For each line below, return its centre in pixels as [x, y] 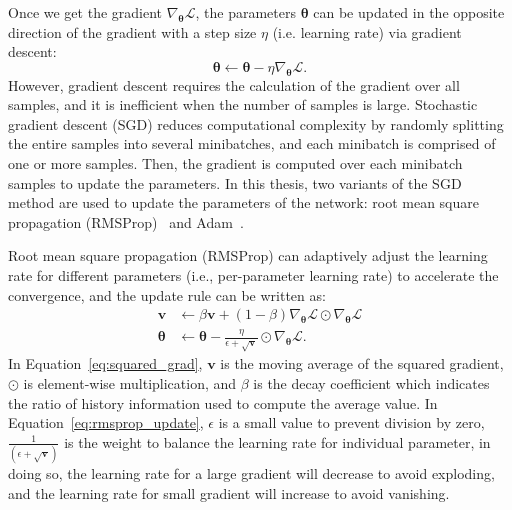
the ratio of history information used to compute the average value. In [223, 402]
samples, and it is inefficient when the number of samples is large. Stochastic [243, 104]
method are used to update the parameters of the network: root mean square [244, 202]
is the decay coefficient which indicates [371, 383]
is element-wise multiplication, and [130, 383]
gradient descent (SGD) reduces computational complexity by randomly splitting [256, 123]
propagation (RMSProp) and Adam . [126, 221]
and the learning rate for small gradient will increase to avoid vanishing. [229, 492]
